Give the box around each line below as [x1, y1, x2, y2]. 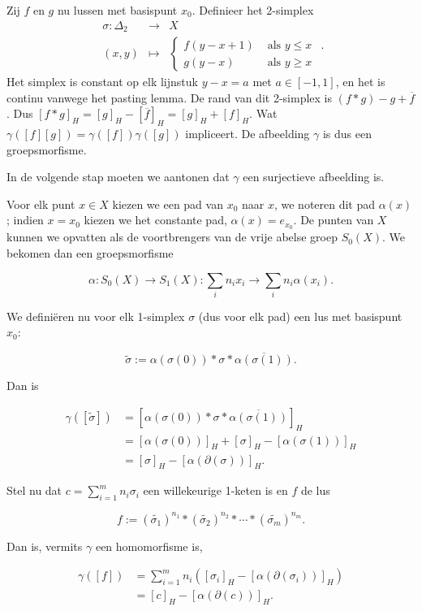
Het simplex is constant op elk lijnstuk [6, 73, 198, 90]
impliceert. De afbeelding [185, 125, 310, 142]
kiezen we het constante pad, [84, 211, 227, 228]
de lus [300, 482, 330, 499]
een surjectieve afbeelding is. [243, 168, 385, 185]
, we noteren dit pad [273, 195, 376, 212]
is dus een [322, 125, 372, 142]
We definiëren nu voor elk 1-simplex [6, 307, 185, 324]
